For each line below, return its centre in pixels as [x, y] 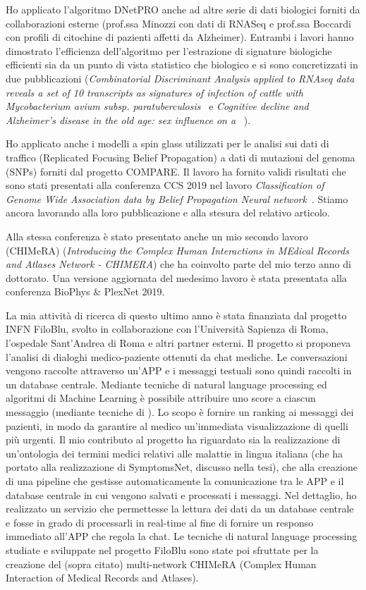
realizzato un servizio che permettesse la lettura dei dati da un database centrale [180, 509]
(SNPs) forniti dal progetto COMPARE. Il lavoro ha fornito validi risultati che [176, 171]
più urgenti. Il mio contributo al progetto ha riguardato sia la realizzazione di [173, 440]
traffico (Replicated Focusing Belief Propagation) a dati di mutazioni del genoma [181, 157]
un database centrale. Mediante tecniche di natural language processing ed [166, 384]
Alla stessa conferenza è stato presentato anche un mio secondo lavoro [157, 236]
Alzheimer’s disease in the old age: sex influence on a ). [128, 119]
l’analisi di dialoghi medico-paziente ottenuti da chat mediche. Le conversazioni [177, 356]
